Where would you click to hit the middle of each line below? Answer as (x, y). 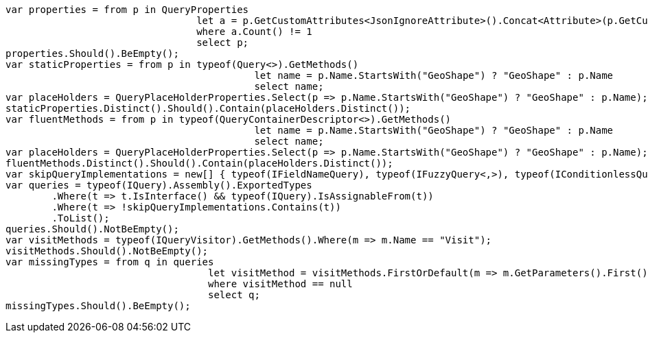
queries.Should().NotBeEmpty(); (92, 229)
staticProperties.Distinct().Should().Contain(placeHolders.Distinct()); (208, 108)
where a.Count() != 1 (254, 32)
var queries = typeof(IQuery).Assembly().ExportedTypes (159, 185)
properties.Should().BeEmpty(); (92, 53)
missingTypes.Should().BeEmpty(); (98, 306)
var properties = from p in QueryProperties (127, 10)
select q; (234, 295)
